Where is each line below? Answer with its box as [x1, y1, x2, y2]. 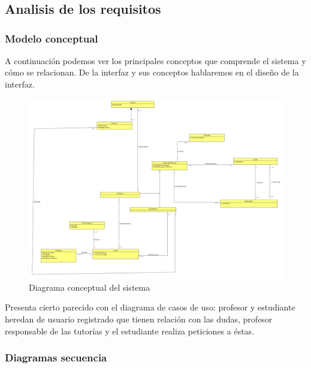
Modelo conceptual [5, 31, 98, 46]
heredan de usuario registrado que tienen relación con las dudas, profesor [5, 312, 273, 325]
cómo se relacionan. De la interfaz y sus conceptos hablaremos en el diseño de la [5, 66, 299, 79]
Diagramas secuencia [5, 350, 107, 365]
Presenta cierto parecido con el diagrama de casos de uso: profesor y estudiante [5, 301, 295, 313]
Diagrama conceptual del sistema [29, 280, 150, 293]
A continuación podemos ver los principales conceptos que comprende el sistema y [5, 54, 306, 67]
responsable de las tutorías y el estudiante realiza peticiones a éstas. [5, 324, 255, 337]
